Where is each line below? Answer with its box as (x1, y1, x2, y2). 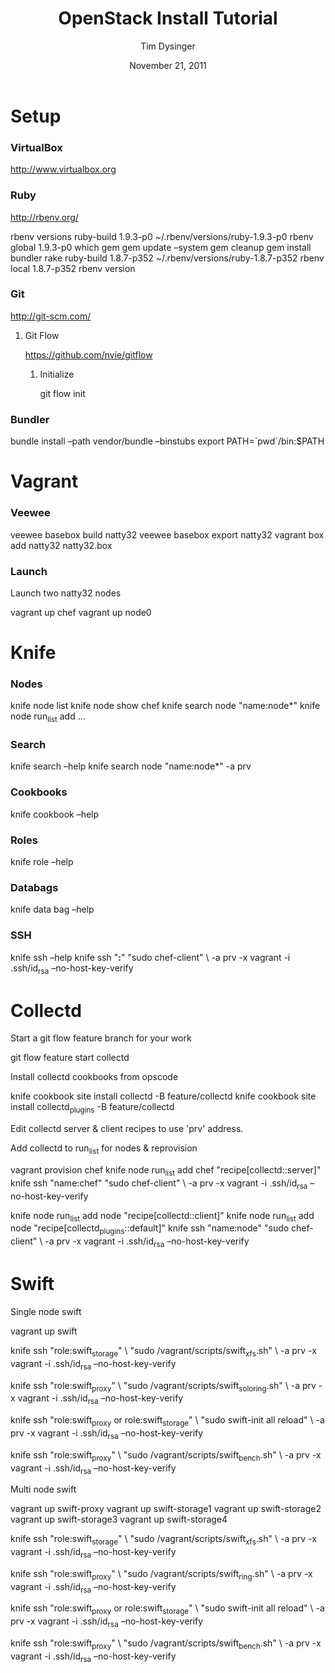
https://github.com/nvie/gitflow (24, 348, 153, 361)
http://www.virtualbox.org (10, 163, 117, 176)
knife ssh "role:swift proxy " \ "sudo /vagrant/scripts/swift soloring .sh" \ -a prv (10, 1379, 317, 1394)
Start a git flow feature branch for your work (10, 1032, 192, 1044)
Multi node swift (10, 1483, 77, 1496)
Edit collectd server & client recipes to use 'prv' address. (10, 1123, 244, 1135)
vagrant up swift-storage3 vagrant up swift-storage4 (10, 1513, 228, 1526)
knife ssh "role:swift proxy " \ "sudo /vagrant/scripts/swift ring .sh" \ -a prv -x (10, 1567, 313, 1582)
